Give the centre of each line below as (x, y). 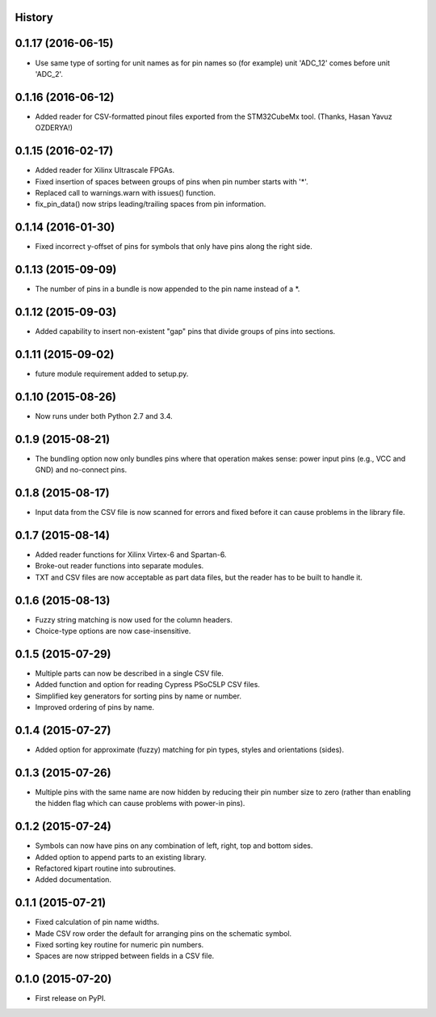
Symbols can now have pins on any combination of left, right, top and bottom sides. (174, 846)
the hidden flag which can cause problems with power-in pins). (140, 804)
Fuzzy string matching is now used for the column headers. (134, 619)
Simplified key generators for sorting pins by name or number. (138, 696)
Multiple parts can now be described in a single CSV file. (129, 673)
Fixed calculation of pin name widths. (97, 922)
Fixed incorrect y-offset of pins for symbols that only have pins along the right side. (174, 247)
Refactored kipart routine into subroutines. (106, 868)
